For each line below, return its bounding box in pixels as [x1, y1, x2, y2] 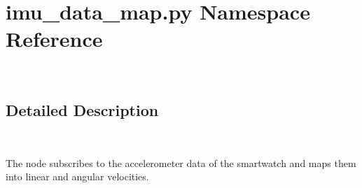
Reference [6, 24, 103, 53]
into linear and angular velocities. [6, 169, 149, 184]
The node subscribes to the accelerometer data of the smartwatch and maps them [6, 155, 356, 170]
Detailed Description [6, 99, 159, 121]
